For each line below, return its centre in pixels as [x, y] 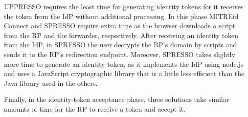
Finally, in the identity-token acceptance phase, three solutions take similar [117, 99]
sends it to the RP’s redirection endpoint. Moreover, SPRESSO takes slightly [120, 54]
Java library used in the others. [51, 83]
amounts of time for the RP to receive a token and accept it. [95, 108]
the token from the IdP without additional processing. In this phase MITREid [121, 16]
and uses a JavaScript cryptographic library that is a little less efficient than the [124, 73]
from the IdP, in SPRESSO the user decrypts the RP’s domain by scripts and [121, 45]
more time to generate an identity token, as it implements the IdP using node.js [124, 64]
